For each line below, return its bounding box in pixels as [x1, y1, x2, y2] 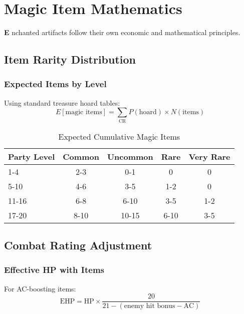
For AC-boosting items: [4, 283, 76, 293]
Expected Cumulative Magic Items [58, 130, 180, 142]
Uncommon [107, 150, 153, 162]
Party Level [8, 150, 55, 162]
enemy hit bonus [124, 302, 175, 310]
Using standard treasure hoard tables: [4, 97, 120, 108]
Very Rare [188, 150, 230, 162]
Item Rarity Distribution [4, 52, 136, 67]
